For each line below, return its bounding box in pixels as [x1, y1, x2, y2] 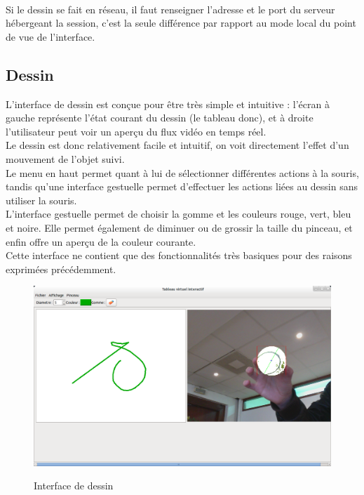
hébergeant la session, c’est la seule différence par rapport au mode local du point [6, 15, 356, 30]
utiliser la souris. [6, 192, 77, 207]
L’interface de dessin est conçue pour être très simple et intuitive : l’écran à [6, 96, 330, 111]
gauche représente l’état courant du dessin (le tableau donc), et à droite [6, 110, 314, 125]
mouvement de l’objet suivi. [6, 151, 125, 166]
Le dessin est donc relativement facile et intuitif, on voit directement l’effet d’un [6, 138, 349, 152]
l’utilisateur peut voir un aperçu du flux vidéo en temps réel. [6, 124, 267, 138]
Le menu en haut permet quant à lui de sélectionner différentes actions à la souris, [6, 165, 359, 180]
